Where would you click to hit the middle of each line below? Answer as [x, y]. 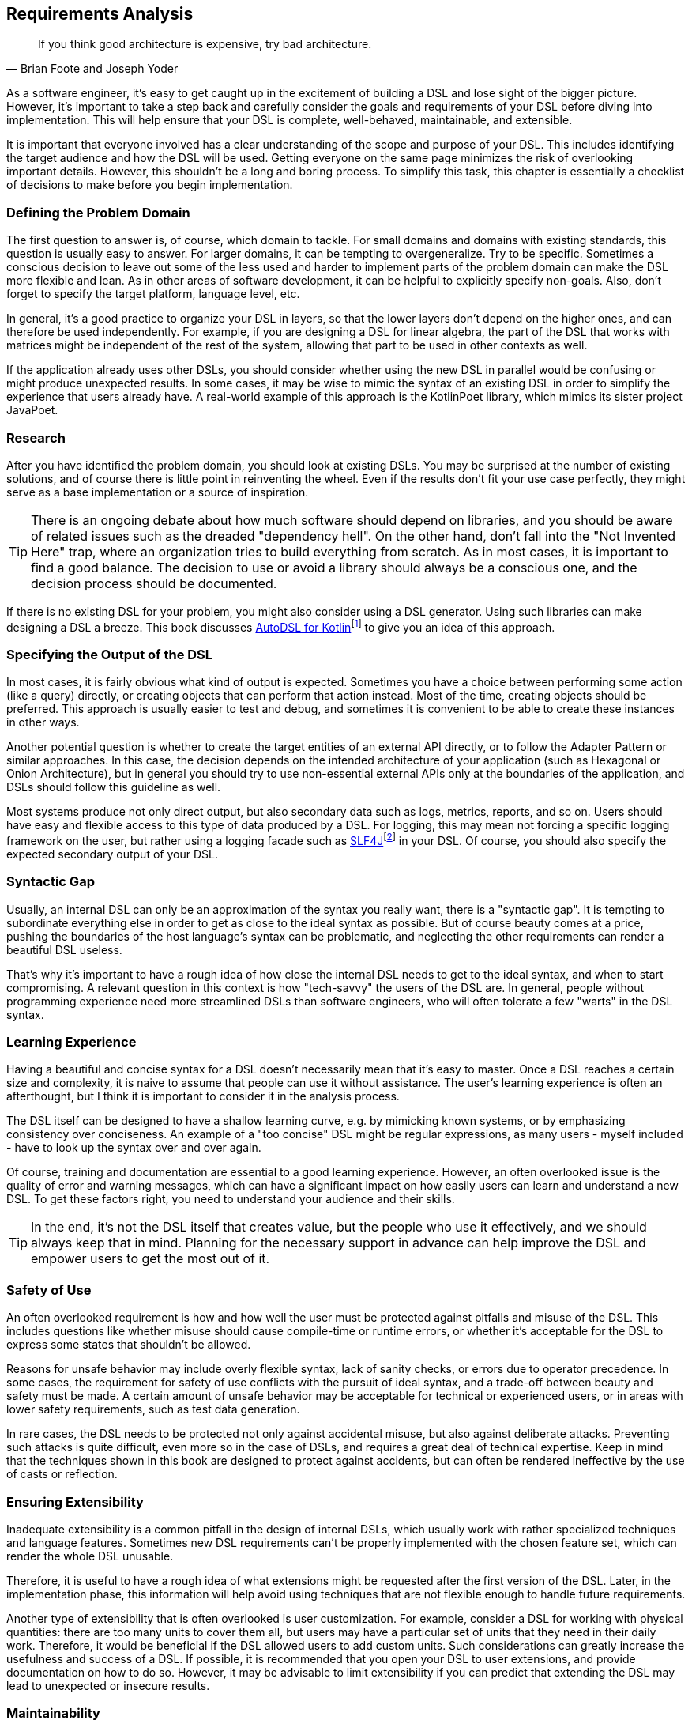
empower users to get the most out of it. [150, 1259]
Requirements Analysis [100, 14]
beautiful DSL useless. [64, 949]
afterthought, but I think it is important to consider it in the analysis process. [203, 1096]
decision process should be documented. [154, 583]
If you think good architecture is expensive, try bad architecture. [205, 44]
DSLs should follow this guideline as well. [114, 787]
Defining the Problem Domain [98, 212]
